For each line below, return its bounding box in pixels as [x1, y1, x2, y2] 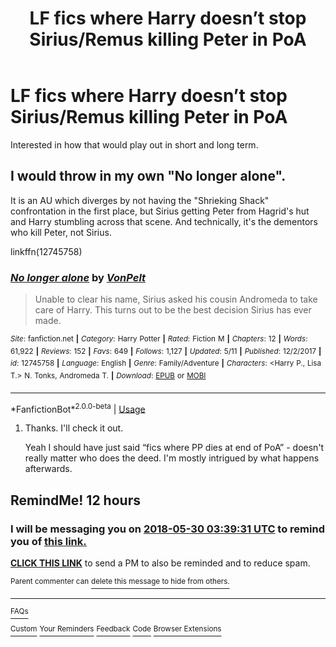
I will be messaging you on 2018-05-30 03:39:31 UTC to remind [10, 522, 325, 536]
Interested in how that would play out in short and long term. [10, 138, 259, 151]
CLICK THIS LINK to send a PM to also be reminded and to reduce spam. [10, 557, 311, 569]
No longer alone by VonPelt [10, 270, 147, 284]
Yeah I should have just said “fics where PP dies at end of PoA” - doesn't [24, 442, 325, 454]
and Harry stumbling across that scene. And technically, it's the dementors [10, 215, 318, 227]
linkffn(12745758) [10, 245, 83, 257]
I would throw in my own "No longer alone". [10, 168, 287, 185]
